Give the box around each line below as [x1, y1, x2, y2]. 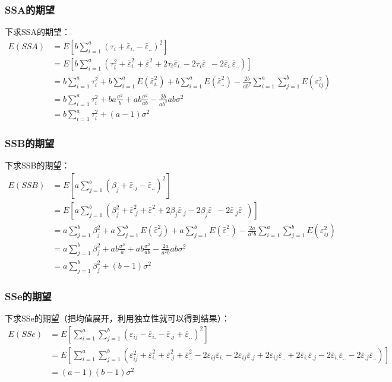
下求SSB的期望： [5, 159, 70, 171]
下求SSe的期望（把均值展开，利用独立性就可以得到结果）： [5, 311, 230, 324]
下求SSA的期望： [5, 26, 71, 38]
